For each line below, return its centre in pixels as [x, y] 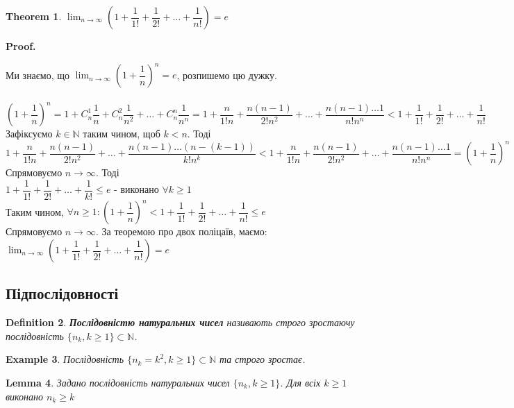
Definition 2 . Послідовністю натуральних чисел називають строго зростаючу [180, 322]
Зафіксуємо [29, 134]
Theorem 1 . [34, 16]
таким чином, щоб [122, 134]
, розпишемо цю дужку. [227, 75]
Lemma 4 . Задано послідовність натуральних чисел [118, 383]
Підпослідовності [62, 293]
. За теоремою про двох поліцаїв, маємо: [181, 231]
